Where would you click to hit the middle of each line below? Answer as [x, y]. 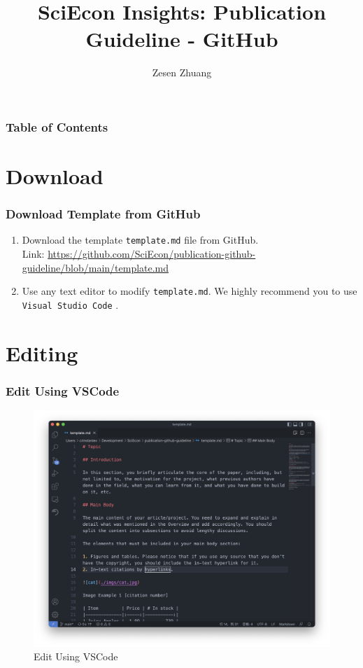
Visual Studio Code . [70, 304]
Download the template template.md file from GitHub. [140, 240]
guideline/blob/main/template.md [95, 267]
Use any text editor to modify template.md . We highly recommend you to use [190, 291]
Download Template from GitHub [103, 214]
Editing [42, 353]
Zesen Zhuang [182, 72]
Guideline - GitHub [182, 39]
